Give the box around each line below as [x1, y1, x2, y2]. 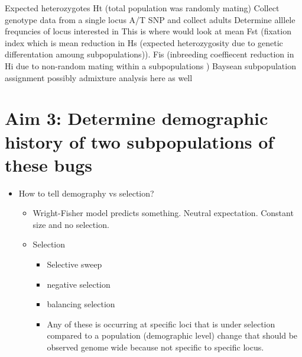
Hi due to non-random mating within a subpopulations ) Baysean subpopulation [5, 59, 296, 72]
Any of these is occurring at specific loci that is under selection [47, 317, 275, 330]
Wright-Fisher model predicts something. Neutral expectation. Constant [33, 207, 294, 219]
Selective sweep [47, 258, 102, 271]
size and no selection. [33, 218, 109, 230]
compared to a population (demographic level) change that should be [47, 329, 298, 342]
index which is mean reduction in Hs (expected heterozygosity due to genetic [5, 36, 283, 49]
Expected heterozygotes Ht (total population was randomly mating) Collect [5, 2, 280, 14]
